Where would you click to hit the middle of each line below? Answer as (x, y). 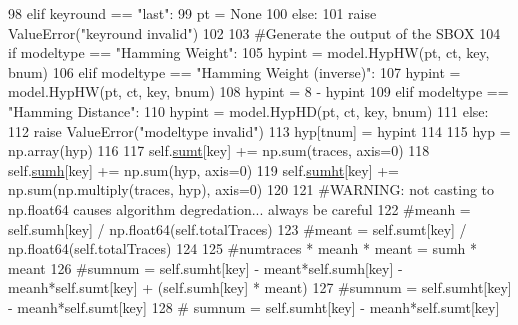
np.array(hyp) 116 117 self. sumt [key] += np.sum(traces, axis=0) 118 (219, 150)
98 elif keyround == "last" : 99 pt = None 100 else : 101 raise (192, 13)
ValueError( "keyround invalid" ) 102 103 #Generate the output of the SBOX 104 (254, 32)
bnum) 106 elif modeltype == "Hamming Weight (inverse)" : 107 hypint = (234, 71)
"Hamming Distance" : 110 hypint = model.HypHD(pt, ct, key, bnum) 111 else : (248, 110)
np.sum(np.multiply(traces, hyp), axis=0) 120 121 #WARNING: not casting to (251, 189)
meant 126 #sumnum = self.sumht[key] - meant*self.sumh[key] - (205, 267)
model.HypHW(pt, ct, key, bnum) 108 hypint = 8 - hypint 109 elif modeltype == (258, 91)
